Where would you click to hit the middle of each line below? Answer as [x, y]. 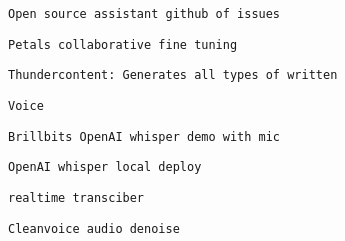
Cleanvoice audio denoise [94, 228]
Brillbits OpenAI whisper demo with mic [144, 136]
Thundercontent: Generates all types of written [173, 75]
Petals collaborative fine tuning [123, 44]
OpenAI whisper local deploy [105, 167]
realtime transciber [76, 197]
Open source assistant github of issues [144, 14]
